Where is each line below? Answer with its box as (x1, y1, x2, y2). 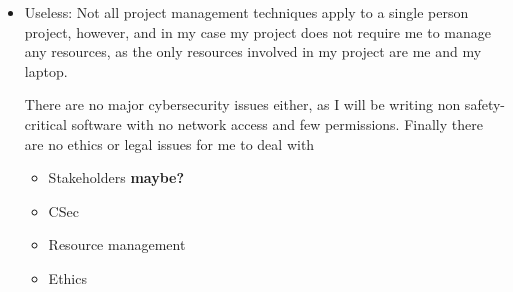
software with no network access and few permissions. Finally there (71, 113, 483, 134)
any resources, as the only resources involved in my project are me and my (24, 41, 482, 62)
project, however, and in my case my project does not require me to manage (24, 21, 491, 42)
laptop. (24, 60, 68, 81)
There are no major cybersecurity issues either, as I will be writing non (24, 94, 461, 115)
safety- (464, 94, 505, 115)
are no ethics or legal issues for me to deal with (24, 133, 315, 154)
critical (24, 113, 67, 134)
